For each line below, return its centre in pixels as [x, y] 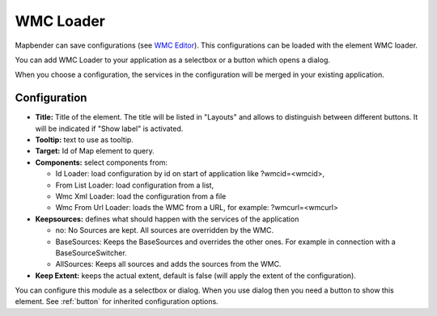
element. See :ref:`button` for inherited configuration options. [117, 301]
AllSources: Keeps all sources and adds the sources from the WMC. [168, 264]
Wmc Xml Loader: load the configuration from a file [141, 196]
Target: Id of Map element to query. [95, 151]
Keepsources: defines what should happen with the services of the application [167, 219]
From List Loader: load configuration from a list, [135, 185]
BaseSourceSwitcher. [91, 253]
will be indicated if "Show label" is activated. [109, 129]
